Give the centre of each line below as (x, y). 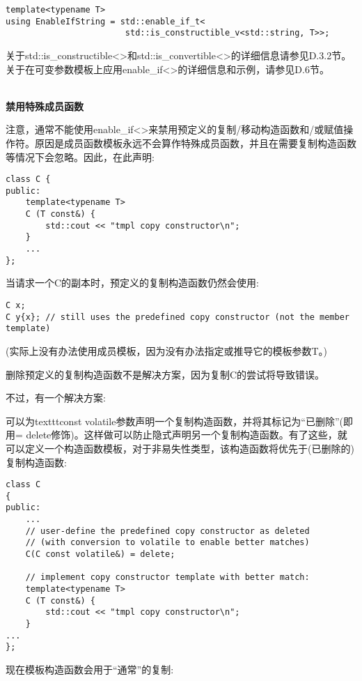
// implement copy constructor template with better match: (167, 577)
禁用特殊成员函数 (45, 106)
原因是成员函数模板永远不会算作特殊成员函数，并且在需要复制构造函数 (195, 143)
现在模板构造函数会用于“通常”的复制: (90, 669)
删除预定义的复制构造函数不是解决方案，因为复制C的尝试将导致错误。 (165, 374)
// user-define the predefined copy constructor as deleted (167, 531)
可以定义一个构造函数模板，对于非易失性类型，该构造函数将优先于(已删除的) (180, 448)
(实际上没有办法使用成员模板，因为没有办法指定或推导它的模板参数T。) (166, 350)
